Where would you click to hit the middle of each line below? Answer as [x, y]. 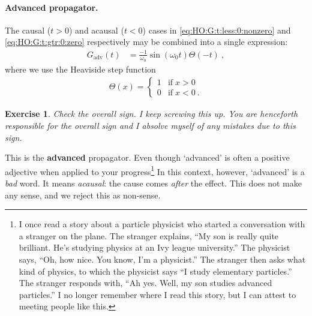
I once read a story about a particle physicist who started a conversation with [162, 224]
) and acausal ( [97, 30]
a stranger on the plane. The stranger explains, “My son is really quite [149, 235]
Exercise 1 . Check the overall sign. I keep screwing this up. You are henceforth [151, 114]
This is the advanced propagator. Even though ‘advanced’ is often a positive [147, 157]
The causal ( [28, 30]
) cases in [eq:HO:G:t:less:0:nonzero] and [217, 30]
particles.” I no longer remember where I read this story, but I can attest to [157, 294]
